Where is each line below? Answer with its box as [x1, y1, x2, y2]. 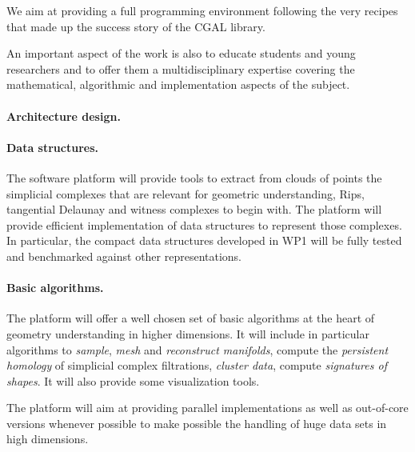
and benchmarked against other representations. [6, 247, 242, 264]
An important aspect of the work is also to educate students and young [6, 45, 356, 62]
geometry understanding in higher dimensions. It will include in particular [6, 325, 369, 342]
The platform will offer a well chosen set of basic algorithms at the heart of [6, 310, 375, 326]
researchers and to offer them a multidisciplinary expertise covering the [6, 60, 355, 77]
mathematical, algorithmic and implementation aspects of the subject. [6, 76, 350, 93]
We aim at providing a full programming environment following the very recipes [6, 2, 398, 18]
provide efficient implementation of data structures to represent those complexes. [6, 216, 402, 233]
